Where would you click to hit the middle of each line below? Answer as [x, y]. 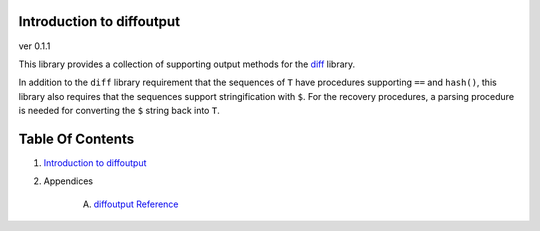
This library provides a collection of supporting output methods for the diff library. [187, 64]
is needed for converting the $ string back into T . [119, 111]
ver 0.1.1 [34, 46]
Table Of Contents [76, 138]
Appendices [68, 181]
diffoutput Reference [136, 204]
